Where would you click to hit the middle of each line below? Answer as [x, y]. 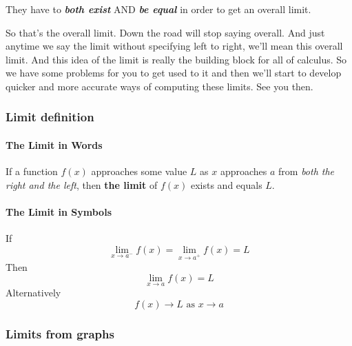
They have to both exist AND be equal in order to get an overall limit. [158, 9]
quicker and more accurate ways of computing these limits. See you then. [159, 86]
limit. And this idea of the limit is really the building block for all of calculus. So [176, 59]
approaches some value [139, 171]
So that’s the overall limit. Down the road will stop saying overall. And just [165, 32]
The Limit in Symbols [59, 211]
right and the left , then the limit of [82, 184]
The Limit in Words [54, 145]
